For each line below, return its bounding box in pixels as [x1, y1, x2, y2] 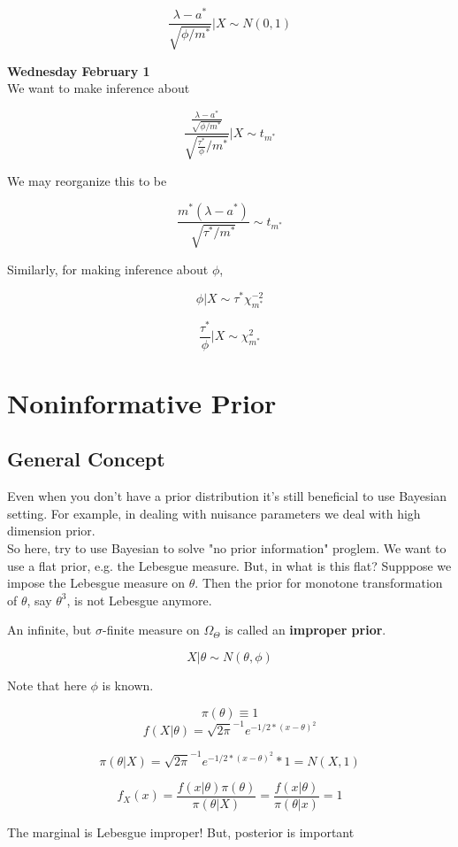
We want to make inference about [7, 79, 190, 97]
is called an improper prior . [225, 620, 386, 639]
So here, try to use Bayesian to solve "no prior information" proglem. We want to [7, 539, 447, 558]
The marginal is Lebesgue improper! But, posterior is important [7, 823, 355, 842]
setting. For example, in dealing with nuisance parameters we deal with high [7, 504, 421, 522]
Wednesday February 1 [7, 61, 150, 80]
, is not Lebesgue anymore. [66, 590, 212, 609]
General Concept [7, 445, 165, 473]
